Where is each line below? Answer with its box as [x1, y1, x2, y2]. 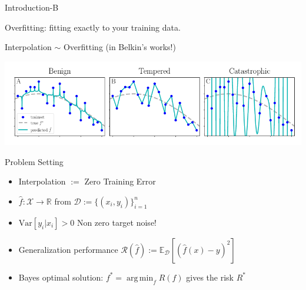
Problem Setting [5, 155, 64, 167]
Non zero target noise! [76, 216, 157, 228]
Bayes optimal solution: [18, 271, 104, 283]
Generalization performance [18, 243, 118, 255]
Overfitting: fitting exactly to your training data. [5, 21, 181, 33]
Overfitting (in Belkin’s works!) [63, 41, 176, 53]
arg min [127, 273, 154, 282]
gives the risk [186, 271, 234, 283]
